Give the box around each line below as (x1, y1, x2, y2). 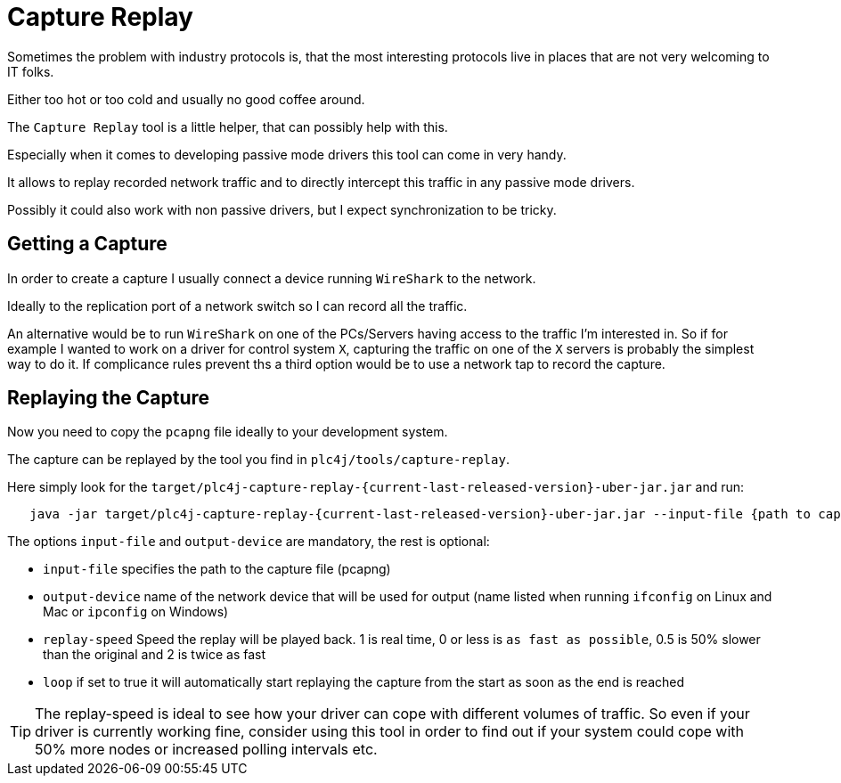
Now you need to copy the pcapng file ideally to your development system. (7, 424, 448, 440)
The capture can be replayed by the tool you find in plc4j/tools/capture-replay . (7, 452, 510, 468)
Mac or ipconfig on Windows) (43, 604, 229, 620)
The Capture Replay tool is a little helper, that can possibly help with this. (7, 118, 448, 135)
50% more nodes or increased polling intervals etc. (35, 740, 378, 759)
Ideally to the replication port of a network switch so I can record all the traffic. (7, 298, 468, 314)
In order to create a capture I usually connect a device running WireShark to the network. (7, 270, 536, 286)
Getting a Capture (7, 232, 167, 256)
